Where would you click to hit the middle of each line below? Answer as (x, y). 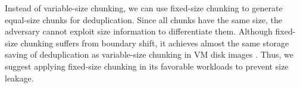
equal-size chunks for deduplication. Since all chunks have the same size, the (143, 19)
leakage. (19, 78)
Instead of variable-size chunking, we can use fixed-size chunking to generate (144, 8)
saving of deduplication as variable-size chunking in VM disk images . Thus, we (149, 54)
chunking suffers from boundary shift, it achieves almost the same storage (155, 43)
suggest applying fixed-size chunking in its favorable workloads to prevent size (147, 66)
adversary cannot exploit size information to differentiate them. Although (139, 31)
